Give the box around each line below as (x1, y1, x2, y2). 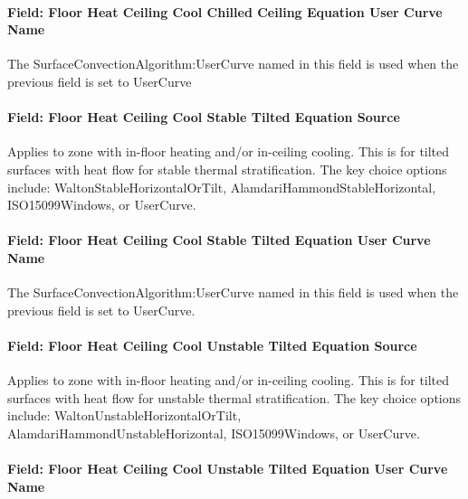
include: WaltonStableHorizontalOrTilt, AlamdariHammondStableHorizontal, (7, 177, 436, 196)
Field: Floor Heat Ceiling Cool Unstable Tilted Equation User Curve (7, 459, 448, 478)
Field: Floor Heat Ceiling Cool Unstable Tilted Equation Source (7, 335, 417, 354)
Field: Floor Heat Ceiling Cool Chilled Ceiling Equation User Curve (7, 2, 443, 21)
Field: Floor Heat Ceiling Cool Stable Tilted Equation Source (7, 108, 400, 127)
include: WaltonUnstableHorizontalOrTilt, (7, 406, 242, 425)
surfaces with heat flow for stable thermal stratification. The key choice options (7, 159, 447, 178)
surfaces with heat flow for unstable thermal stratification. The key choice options (7, 388, 462, 407)
